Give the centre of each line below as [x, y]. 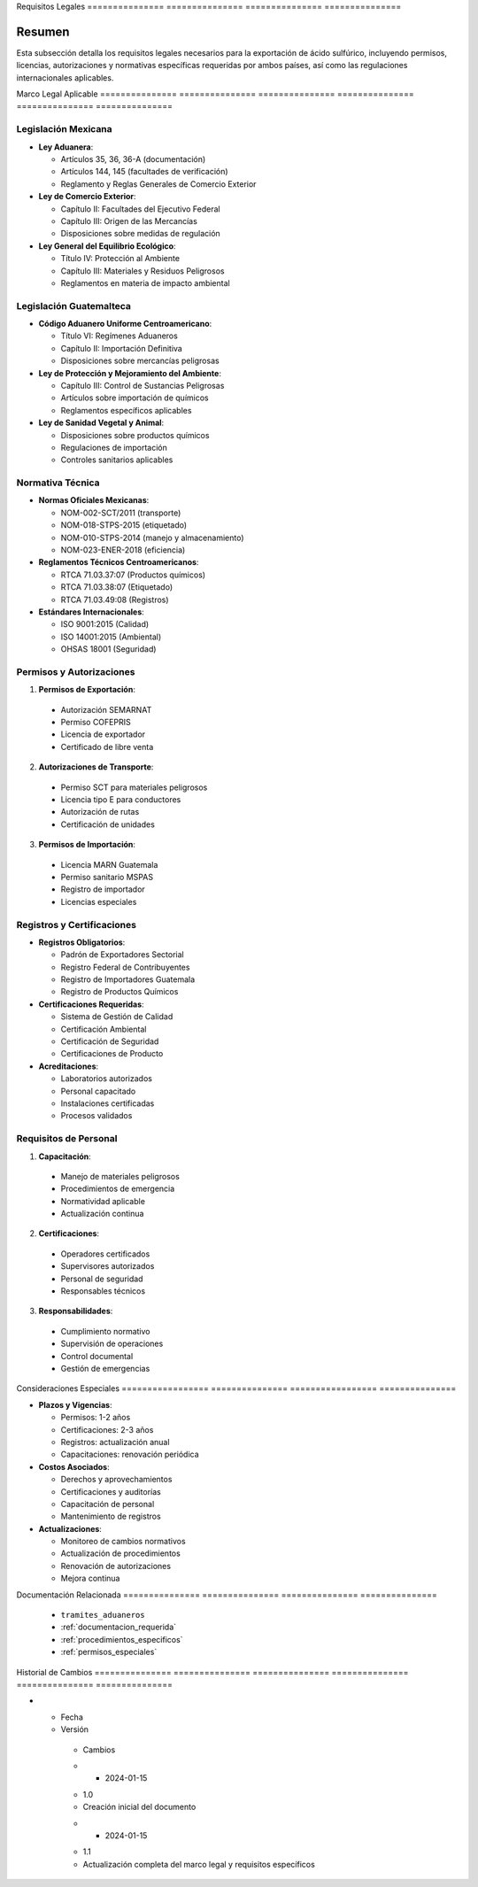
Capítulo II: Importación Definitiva [122, 348]
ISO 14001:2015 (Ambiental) [111, 637]
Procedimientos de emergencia [118, 1189]
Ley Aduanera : [66, 147]
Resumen [43, 31]
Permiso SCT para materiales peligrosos [134, 787]
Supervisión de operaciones [112, 1344]
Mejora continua [90, 1578]
